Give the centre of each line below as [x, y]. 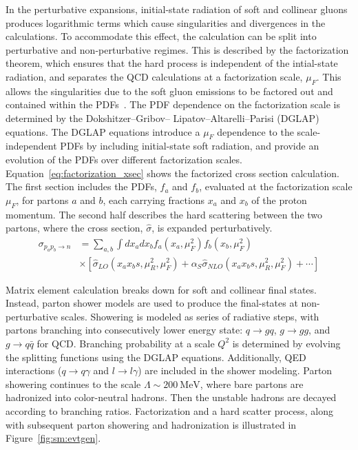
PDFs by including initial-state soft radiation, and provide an [190, 146]
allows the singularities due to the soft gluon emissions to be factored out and [169, 91]
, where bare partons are [252, 383]
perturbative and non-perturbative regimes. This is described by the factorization [177, 49]
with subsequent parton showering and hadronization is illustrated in [151, 424]
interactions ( [34, 370]
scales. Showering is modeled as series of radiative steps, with [190, 316]
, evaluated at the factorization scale [276, 186]
